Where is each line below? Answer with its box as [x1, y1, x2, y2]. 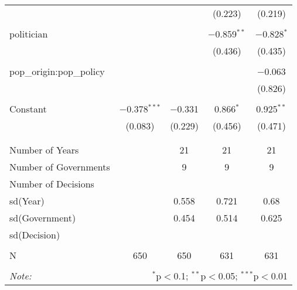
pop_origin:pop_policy [9, 64, 105, 78]
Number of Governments [9, 160, 110, 173]
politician [9, 27, 48, 40]
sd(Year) [9, 194, 45, 207]
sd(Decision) [9, 228, 60, 241]
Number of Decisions [9, 177, 94, 190]
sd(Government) [9, 211, 76, 224]
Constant [9, 102, 47, 115]
